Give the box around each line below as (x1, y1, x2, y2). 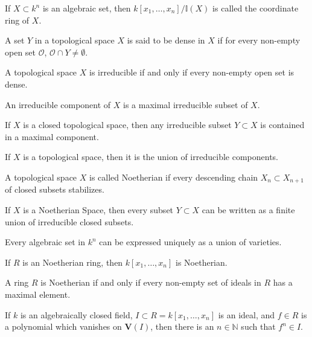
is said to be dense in (127, 34, 205, 47)
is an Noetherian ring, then (22, 255, 123, 268)
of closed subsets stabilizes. (5, 183, 104, 196)
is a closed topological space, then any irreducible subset (23, 118, 232, 131)
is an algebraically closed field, (20, 308, 133, 321)
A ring (5, 276, 29, 289)
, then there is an (150, 320, 214, 333)
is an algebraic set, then (42, 2, 131, 14)
